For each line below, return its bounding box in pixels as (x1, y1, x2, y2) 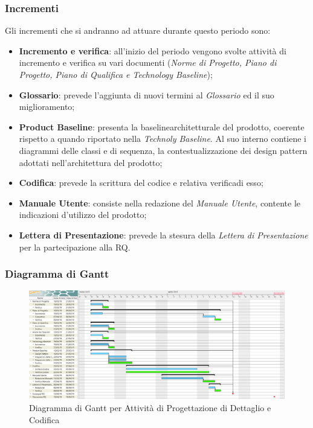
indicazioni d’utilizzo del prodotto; (19, 208, 147, 221)
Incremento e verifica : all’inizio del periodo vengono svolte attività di (19, 44, 286, 57)
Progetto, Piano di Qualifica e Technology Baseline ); (19, 68, 213, 80)
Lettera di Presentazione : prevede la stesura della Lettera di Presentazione (19, 228, 308, 241)
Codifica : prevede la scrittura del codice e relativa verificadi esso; (19, 176, 263, 189)
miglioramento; (19, 100, 75, 113)
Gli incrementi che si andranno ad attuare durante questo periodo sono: (5, 24, 271, 37)
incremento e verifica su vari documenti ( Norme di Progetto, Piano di (19, 56, 277, 69)
